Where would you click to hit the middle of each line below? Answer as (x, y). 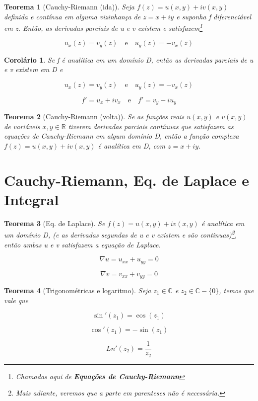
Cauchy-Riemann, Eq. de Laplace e (127, 180)
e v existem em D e (33, 69)
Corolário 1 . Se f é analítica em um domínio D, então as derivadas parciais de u (129, 59)
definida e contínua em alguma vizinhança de (72, 16)
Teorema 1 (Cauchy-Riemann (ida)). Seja (69, 6)
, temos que (236, 290)
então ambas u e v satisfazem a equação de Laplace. (82, 244)
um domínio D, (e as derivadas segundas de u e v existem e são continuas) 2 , (121, 234)
